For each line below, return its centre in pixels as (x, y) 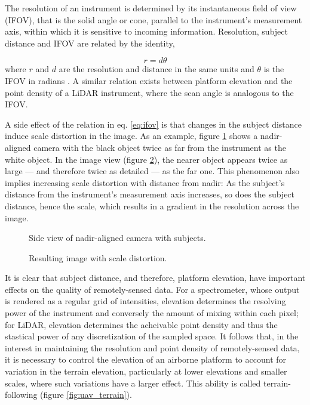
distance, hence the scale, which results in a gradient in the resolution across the (152, 205)
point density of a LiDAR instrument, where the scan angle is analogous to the (149, 92)
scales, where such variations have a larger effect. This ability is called (133, 383)
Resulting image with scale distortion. (98, 257)
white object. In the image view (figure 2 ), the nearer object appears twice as (146, 159)
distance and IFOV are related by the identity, (90, 43)
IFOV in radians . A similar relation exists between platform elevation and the (149, 80)
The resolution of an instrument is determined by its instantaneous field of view (151, 8)
